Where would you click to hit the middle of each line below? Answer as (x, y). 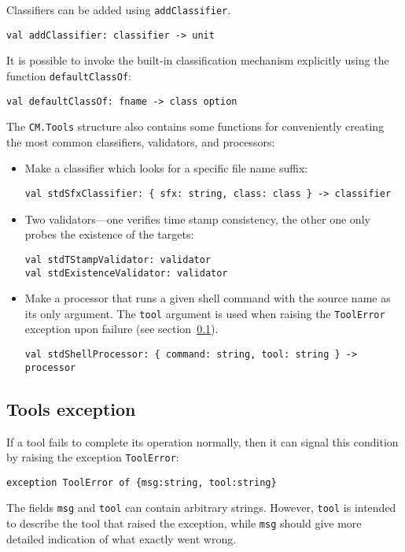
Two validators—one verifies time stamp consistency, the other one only (197, 219)
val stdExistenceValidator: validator (126, 273)
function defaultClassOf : (69, 75)
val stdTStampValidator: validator (118, 259)
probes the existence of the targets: (109, 234)
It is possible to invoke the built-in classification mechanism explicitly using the (198, 60)
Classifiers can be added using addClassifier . (119, 9)
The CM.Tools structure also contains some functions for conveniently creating (195, 126)
